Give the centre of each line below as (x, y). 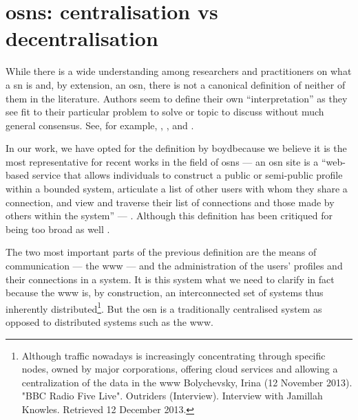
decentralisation (82, 38)
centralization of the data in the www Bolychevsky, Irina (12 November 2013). (187, 382)
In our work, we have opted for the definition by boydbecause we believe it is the (176, 148)
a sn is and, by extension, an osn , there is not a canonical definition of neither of (176, 84)
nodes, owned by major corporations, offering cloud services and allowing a (180, 369)
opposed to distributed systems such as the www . (109, 322)
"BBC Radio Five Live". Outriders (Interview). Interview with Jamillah (172, 396)
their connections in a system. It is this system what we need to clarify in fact (170, 279)
